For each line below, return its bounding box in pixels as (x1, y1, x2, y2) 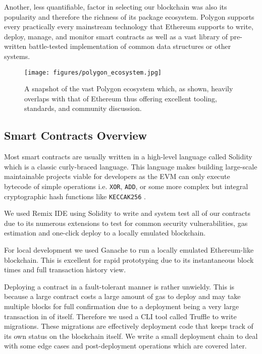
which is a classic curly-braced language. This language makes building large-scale (4, 161, 257, 171)
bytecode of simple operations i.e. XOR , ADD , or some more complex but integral (4, 181, 248, 191)
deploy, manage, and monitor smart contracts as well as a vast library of (4, 31, 228, 41)
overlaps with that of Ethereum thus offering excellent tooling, (24, 93, 217, 103)
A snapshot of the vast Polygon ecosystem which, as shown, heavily (24, 83, 233, 94)
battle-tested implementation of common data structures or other (29, 41, 231, 51)
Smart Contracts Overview (4, 128, 147, 143)
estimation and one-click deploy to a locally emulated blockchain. (4, 227, 206, 238)
